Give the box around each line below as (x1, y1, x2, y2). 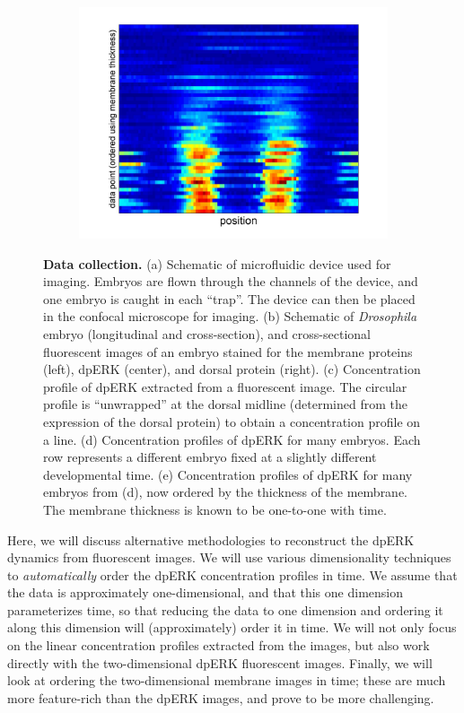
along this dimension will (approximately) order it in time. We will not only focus (7, 618, 457, 637)
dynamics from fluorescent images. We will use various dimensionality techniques (7, 548, 451, 567)
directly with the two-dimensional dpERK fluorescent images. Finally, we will (7, 653, 433, 672)
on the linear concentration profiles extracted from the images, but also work (7, 636, 430, 655)
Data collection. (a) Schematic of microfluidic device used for (43, 254, 391, 273)
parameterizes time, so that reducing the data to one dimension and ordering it (7, 600, 443, 619)
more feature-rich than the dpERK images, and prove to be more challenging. (7, 688, 434, 707)
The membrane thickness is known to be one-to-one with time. (43, 500, 387, 518)
